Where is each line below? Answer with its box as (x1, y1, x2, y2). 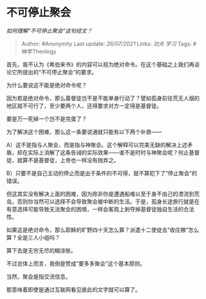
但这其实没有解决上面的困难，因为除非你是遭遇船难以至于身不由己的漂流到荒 (6, 190, 200, 197)
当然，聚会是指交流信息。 (6, 273, 71, 280)
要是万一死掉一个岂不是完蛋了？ (6, 115, 87, 123)
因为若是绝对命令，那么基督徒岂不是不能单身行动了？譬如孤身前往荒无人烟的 (6, 94, 200, 102)
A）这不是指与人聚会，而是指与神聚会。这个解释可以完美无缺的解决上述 (6, 141, 188, 148)
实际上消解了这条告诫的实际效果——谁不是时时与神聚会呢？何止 (27, 148, 189, 156)
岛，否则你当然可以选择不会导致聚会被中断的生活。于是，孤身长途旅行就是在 (6, 197, 200, 205)
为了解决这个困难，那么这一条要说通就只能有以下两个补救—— (6, 128, 162, 135)
